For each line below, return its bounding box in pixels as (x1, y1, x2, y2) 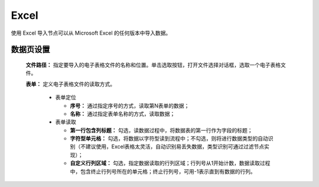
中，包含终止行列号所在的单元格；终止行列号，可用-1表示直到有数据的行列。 (70, 168, 256, 175)
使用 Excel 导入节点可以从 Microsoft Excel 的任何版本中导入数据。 (11, 29, 171, 36)
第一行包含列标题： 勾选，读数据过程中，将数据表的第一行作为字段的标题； (70, 126, 253, 133)
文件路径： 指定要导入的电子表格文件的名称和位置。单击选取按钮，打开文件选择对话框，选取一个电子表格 (25, 61, 281, 68)
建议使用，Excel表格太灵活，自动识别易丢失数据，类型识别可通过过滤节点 (85, 143, 265, 150)
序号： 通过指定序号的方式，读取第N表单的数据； (70, 102, 190, 109)
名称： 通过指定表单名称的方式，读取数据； (70, 110, 175, 117)
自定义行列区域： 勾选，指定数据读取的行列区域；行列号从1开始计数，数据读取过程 (70, 159, 271, 167)
